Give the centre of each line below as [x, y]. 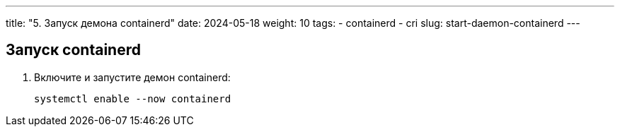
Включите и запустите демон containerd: [132, 77]
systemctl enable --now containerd [133, 98]
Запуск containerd [73, 50]
